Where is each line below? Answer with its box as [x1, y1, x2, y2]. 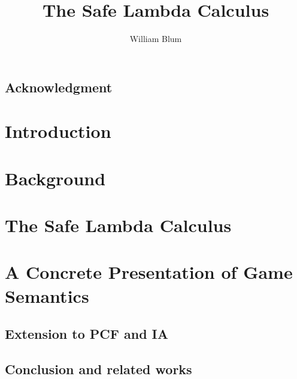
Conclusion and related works [5, 359, 192, 378]
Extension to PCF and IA [5, 324, 168, 343]
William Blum [129, 32, 182, 45]
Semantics [5, 283, 89, 308]
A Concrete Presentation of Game [5, 260, 293, 284]
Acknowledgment [5, 77, 113, 96]
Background [5, 166, 106, 190]
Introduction [5, 119, 111, 143]
